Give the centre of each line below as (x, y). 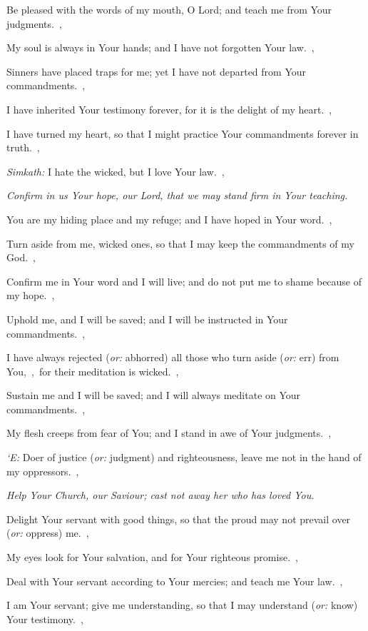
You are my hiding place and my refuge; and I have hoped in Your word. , (169, 219)
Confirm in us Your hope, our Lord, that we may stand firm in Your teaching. (177, 195)
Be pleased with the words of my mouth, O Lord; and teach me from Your (169, 9)
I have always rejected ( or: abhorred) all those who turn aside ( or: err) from (173, 357)
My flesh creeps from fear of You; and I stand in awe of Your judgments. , (169, 433)
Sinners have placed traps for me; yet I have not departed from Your (156, 71)
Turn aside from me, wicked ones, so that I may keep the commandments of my (180, 243)
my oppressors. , (43, 471)
